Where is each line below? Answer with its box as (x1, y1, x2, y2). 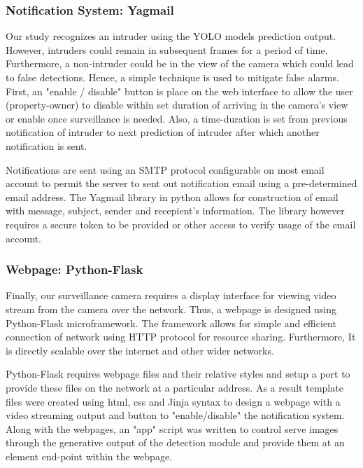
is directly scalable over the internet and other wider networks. (6, 343, 274, 357)
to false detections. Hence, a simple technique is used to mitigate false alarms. (6, 70, 339, 84)
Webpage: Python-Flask (6, 261, 143, 278)
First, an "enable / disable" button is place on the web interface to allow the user (6, 83, 353, 98)
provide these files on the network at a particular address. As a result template (6, 380, 343, 394)
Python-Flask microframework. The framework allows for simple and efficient (6, 315, 336, 330)
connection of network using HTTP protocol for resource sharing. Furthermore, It (6, 329, 356, 344)
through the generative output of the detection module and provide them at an (6, 435, 345, 450)
